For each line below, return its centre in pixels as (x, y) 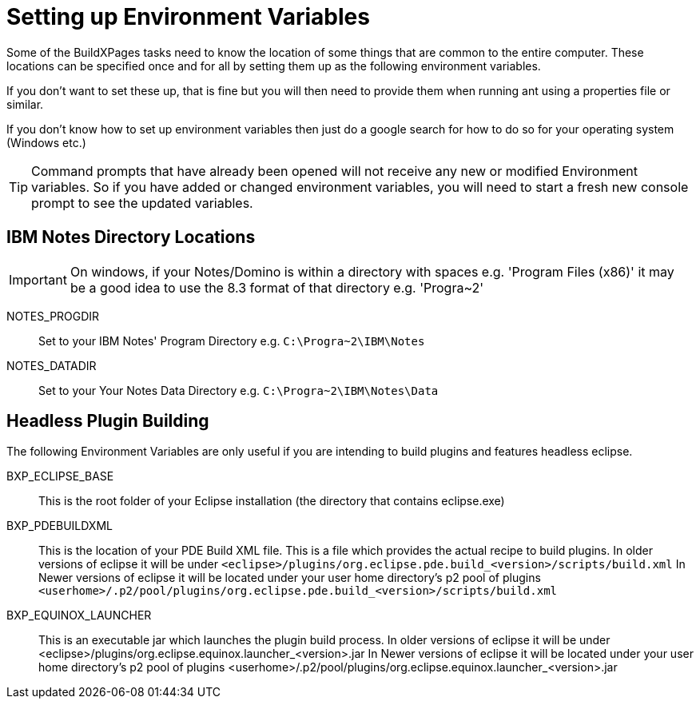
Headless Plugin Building (108, 421)
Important (38, 279)
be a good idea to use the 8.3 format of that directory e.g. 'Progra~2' (277, 287)
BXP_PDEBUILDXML (60, 526)
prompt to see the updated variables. (142, 203)
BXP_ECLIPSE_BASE (60, 476)
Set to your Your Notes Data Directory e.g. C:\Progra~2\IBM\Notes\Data (239, 390)
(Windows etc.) (46, 142)
